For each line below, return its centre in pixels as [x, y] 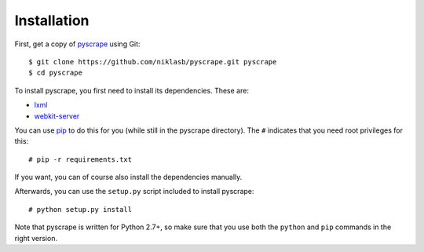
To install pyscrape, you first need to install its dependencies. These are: [132, 90]
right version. [36, 238]
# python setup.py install [80, 209]
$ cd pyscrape [55, 73]
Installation [52, 20]
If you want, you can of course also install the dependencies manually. [128, 177]
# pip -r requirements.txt [80, 159]
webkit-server [57, 116]
